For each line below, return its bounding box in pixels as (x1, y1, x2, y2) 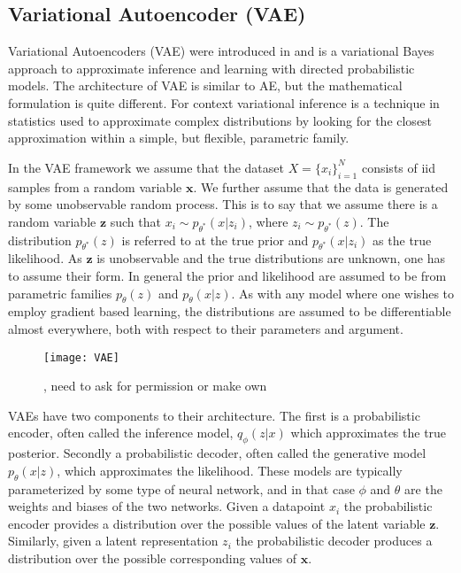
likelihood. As (8, 249, 82, 267)
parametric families (8, 283, 112, 302)
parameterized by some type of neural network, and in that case (8, 479, 355, 498)
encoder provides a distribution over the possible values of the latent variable (8, 514, 426, 532)
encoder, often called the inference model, (8, 423, 234, 442)
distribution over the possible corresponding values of (8, 548, 297, 567)
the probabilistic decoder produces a (235, 531, 433, 550)
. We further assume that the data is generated (193, 177, 449, 196)
